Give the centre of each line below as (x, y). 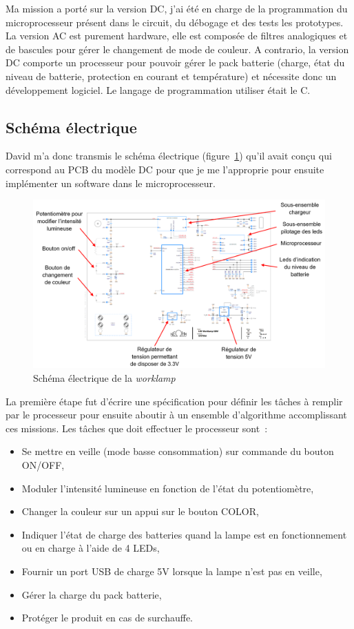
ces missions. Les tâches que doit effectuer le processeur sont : (137, 428)
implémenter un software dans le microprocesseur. (111, 183)
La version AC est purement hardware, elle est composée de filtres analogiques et (177, 36)
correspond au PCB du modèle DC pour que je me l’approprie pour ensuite (165, 169)
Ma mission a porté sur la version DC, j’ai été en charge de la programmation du (177, 8)
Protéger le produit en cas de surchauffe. (107, 618)
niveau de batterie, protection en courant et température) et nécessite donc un (171, 76)
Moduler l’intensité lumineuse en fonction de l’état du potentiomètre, (168, 488)
